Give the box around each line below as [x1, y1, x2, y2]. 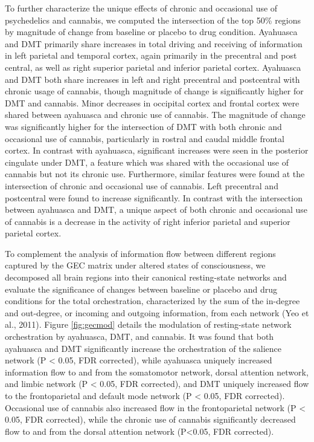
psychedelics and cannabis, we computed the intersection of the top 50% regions [5, 13, 301, 26]
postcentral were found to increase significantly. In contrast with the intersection [5, 191, 303, 204]
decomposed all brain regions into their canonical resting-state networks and [5, 271, 287, 284]
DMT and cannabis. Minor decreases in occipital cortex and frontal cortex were [5, 96, 300, 109]
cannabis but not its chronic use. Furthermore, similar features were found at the [5, 167, 305, 180]
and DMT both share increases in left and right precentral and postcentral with [5, 73, 300, 85]
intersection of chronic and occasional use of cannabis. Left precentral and [5, 179, 278, 192]
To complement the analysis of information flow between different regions [5, 247, 276, 259]
